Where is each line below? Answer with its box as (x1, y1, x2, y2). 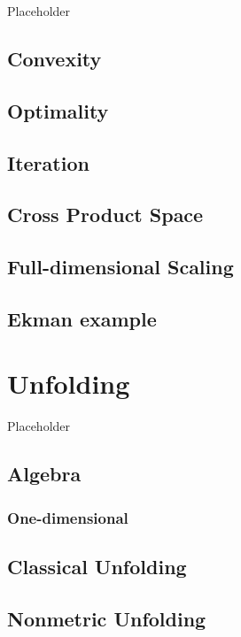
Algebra (7, 460, 82, 487)
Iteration (7, 149, 89, 176)
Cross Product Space (7, 201, 204, 228)
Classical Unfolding (7, 553, 187, 580)
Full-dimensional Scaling (7, 253, 234, 280)
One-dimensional (7, 506, 128, 528)
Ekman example (7, 304, 157, 332)
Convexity (7, 44, 102, 72)
